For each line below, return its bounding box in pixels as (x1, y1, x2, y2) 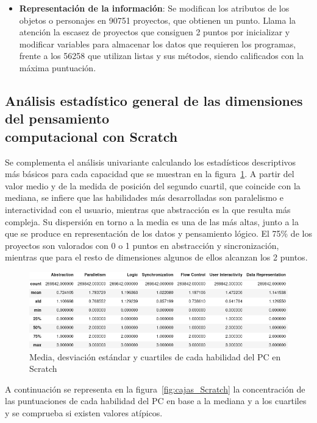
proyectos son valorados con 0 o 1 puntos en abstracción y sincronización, (5, 239, 279, 251)
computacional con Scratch (5, 127, 178, 145)
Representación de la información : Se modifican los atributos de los (19, 2, 290, 14)
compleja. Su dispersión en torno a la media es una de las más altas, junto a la (5, 215, 299, 228)
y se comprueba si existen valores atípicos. (5, 406, 163, 419)
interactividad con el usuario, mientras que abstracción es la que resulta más (5, 203, 291, 215)
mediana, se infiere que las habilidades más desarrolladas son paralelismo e (5, 191, 283, 204)
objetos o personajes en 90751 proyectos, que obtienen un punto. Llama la (19, 13, 296, 26)
